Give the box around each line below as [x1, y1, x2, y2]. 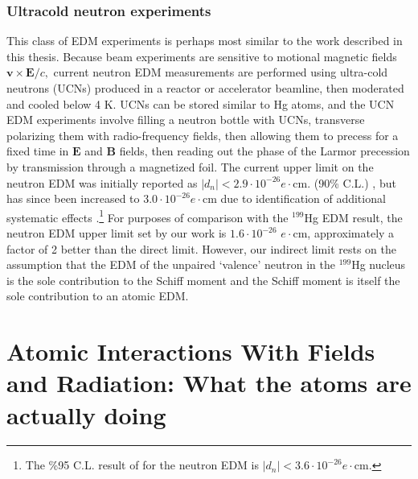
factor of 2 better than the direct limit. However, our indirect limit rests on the [6, 240, 396, 257]
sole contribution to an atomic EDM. [6, 287, 189, 304]
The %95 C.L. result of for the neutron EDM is [25, 456, 259, 473]
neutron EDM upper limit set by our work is [6, 225, 227, 241]
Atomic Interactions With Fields [6, 335, 375, 368]
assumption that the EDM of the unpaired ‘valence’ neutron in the [6, 256, 335, 273]
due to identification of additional [220, 190, 386, 207]
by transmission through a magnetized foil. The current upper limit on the [6, 158, 374, 175]
